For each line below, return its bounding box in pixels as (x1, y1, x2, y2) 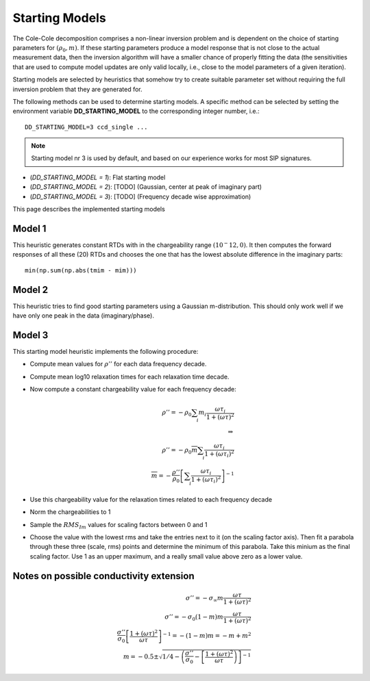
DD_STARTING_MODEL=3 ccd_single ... (25, 123, 148, 131)
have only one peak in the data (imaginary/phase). (12, 311, 154, 320)
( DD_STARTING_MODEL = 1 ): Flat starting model (29, 173, 166, 181)
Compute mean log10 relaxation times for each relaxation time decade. (29, 372, 230, 381)
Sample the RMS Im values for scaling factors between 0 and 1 (29, 520, 208, 530)
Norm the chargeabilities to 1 (29, 508, 111, 516)
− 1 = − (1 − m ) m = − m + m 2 (162, 631, 251, 640)
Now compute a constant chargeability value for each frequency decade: (29, 385, 236, 394)
